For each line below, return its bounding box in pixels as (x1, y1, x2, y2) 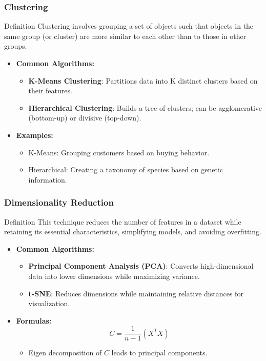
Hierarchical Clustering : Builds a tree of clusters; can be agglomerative (28, 102, 262, 113)
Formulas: (16, 315, 52, 326)
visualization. (28, 298, 70, 309)
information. (28, 174, 67, 185)
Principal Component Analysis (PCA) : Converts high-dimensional (28, 260, 254, 271)
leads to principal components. (111, 347, 208, 358)
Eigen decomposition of (28, 347, 102, 358)
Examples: (16, 129, 53, 140)
